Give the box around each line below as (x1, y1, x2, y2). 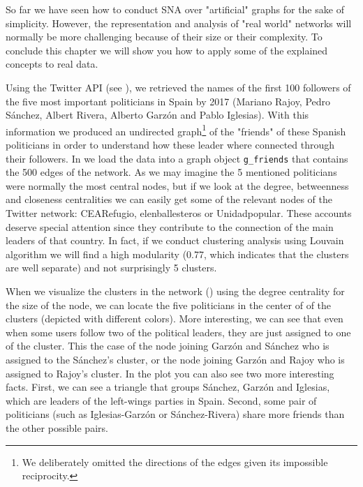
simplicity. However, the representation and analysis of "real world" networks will (6, 15, 352, 30)
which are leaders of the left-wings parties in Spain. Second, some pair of (6, 393, 317, 407)
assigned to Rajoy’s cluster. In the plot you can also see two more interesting (6, 366, 334, 380)
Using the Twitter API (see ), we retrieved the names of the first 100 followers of (6, 80, 351, 94)
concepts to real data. (6, 57, 98, 71)
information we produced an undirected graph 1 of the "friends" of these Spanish (6, 121, 346, 138)
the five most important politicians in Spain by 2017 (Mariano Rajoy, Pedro (6, 93, 331, 108)
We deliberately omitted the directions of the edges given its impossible (22, 454, 328, 469)
